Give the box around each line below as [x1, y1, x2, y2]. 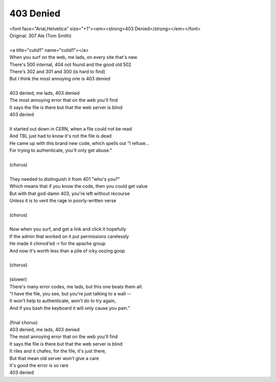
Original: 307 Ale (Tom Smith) [9, 32, 72, 38]
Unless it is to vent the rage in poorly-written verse [9, 197, 117, 203]
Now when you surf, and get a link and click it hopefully [9, 226, 126, 232]
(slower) [9, 277, 27, 283]
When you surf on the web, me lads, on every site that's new [9, 54, 137, 60]
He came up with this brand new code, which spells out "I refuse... [9, 140, 150, 146]
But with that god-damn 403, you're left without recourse [9, 190, 130, 197]
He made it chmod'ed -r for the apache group [9, 241, 106, 247]
